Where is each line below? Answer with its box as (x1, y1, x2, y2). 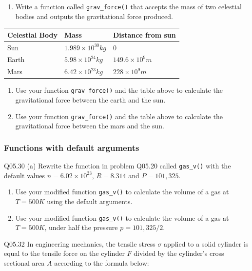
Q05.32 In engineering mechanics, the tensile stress (4, 238, 155, 249)
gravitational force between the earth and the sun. (15, 95, 166, 105)
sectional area (4, 258, 45, 268)
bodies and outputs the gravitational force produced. (15, 11, 173, 21)
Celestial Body (7, 29, 58, 40)
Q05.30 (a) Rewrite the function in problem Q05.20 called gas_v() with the (4, 161, 231, 171)
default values (4, 170, 45, 180)
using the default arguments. (47, 196, 133, 206)
